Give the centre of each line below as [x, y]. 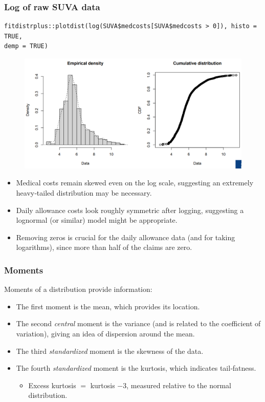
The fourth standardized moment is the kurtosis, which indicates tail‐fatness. [136, 368]
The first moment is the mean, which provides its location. [108, 306]
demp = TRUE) [26, 46]
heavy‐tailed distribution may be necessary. [84, 193]
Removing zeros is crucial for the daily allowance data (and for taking [126, 237]
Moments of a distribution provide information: [78, 289]
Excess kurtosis [52, 385]
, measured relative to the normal [179, 385]
